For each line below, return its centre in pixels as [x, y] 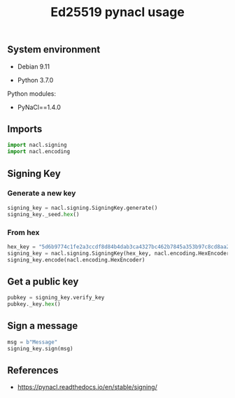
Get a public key [43, 282]
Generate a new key [42, 193]
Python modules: [31, 93]
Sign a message [43, 326]
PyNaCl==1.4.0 [39, 107]
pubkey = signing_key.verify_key [56, 298]
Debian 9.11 [34, 66]
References [33, 370]
